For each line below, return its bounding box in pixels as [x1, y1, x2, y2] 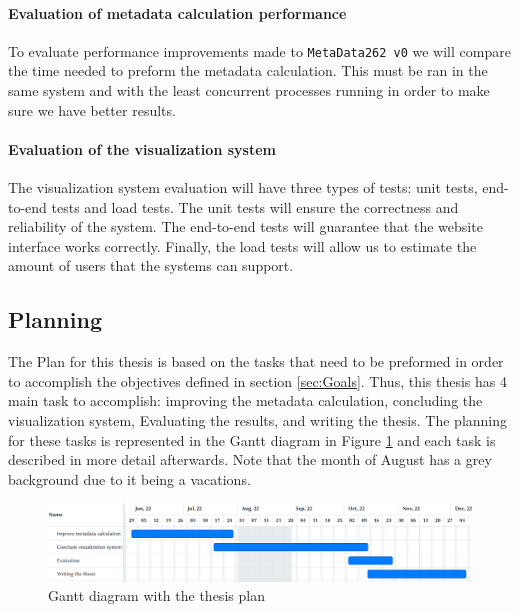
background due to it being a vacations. [8, 468, 251, 489]
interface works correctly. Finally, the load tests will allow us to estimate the [8, 235, 477, 256]
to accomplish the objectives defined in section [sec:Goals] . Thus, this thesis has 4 [8, 370, 507, 391]
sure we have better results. [8, 99, 176, 120]
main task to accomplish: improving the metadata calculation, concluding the [8, 390, 483, 411]
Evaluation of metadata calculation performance [8, 2, 347, 23]
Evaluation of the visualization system [8, 138, 276, 159]
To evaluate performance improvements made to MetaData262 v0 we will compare [8, 40, 511, 61]
